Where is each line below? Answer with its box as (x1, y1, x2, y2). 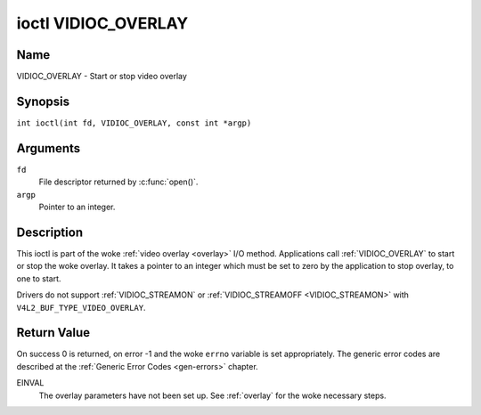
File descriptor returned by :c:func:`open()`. (38, 176, 199, 187)
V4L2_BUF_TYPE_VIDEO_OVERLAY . (16, 302, 146, 313)
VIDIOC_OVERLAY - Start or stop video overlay (16, 71, 187, 82)
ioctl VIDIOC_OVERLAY (16, 13, 189, 33)
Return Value (16, 325, 91, 340)
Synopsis (16, 94, 70, 109)
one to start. (16, 273, 61, 284)
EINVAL (16, 378, 45, 388)
